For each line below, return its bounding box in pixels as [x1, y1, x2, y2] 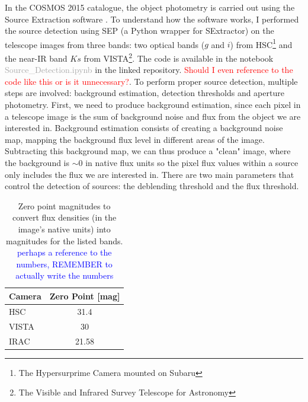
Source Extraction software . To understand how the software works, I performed [5, 12, 299, 25]
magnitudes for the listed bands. [5, 234, 123, 247]
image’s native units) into [18, 223, 111, 235]
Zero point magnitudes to [18, 199, 111, 212]
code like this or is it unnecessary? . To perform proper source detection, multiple [5, 75, 298, 87]
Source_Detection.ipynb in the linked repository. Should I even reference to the [5, 63, 293, 76]
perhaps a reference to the [17, 246, 112, 259]
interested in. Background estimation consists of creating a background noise [5, 122, 283, 134]
